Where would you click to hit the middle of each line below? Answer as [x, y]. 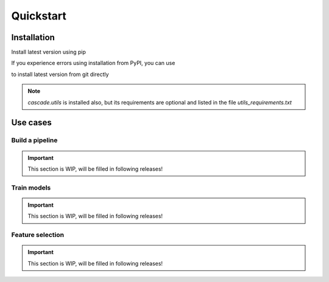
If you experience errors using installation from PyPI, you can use [93, 63]
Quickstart [39, 16]
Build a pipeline [34, 140]
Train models [31, 187]
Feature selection [37, 235]
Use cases [31, 122]
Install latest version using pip [49, 52]
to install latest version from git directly [60, 74]
